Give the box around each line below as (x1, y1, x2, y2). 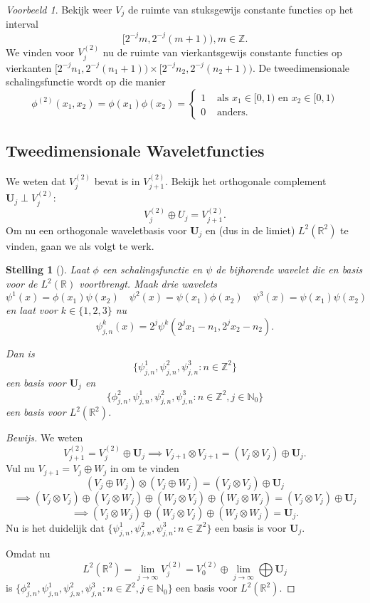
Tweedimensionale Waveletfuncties (6, 140, 265, 162)
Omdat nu (6, 546, 51, 561)
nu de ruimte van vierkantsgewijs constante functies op (102, 44, 342, 59)
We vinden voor (6, 44, 75, 59)
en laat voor (6, 303, 58, 318)
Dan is (6, 345, 35, 360)
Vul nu (6, 461, 35, 476)
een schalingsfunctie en (102, 262, 203, 277)
